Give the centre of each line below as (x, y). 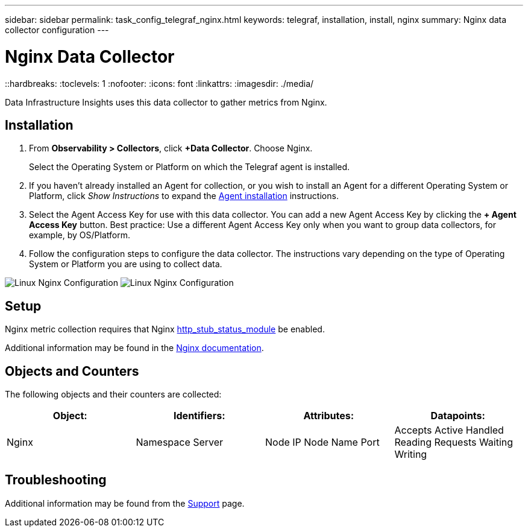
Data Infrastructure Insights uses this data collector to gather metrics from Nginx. (166, 102)
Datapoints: (458, 416)
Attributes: (329, 416)
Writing (411, 454)
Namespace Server (180, 442)
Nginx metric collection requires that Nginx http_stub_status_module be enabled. (165, 329)
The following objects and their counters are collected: (113, 394)
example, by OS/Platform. (80, 235)
